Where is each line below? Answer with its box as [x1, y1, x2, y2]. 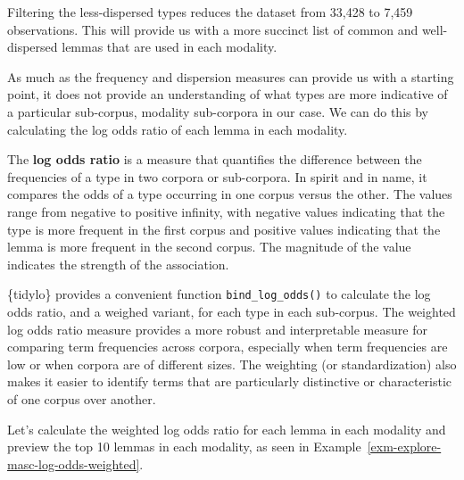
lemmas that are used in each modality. [62, 37, 278, 56]
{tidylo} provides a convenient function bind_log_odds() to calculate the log [7, 285, 431, 303]
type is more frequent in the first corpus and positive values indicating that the [7, 219, 441, 238]
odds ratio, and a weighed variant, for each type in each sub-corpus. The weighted [7, 302, 456, 320]
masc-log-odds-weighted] [7, 454, 140, 473]
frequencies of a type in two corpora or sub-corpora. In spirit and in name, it [7, 167, 427, 186]
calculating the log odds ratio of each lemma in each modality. [7, 120, 348, 138]
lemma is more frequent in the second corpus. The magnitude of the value [7, 237, 411, 256]
